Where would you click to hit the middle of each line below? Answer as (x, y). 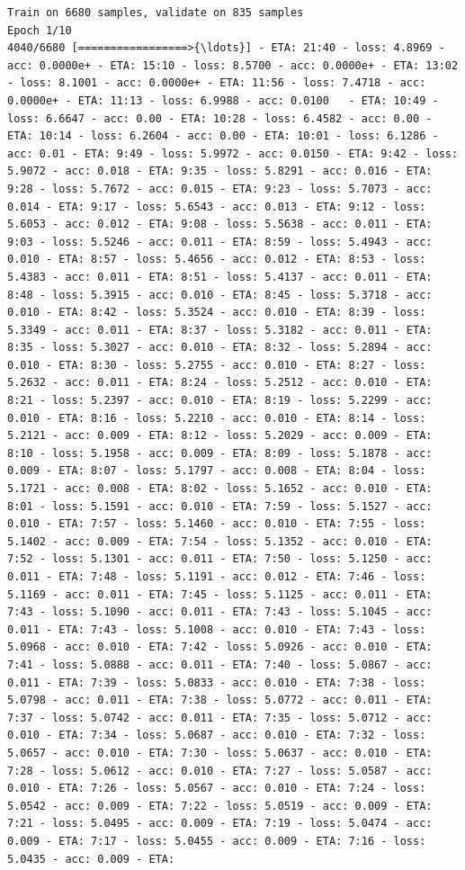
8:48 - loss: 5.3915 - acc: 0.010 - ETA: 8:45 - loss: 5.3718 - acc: (220, 295)
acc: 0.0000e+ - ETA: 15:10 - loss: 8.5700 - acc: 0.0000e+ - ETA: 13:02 (233, 65)
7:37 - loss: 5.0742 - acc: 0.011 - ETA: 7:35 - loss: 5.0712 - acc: (220, 718)
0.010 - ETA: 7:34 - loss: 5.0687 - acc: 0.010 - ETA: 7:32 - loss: (217, 735)
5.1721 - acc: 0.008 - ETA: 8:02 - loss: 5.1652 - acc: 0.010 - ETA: (220, 489)
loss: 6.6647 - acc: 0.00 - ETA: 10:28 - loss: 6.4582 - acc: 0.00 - (220, 118)
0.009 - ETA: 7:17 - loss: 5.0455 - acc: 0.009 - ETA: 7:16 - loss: (217, 841)
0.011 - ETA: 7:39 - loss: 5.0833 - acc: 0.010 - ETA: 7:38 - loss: (217, 682)
